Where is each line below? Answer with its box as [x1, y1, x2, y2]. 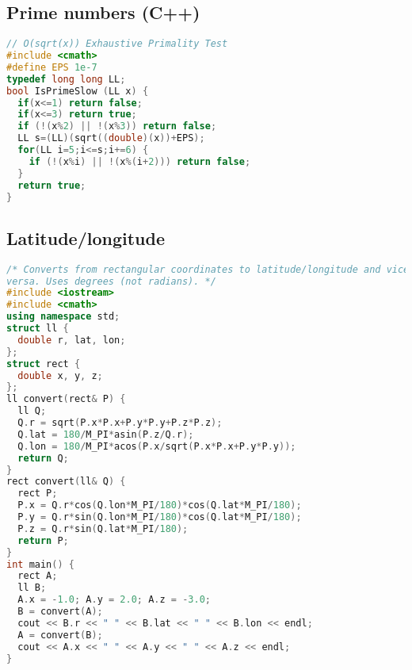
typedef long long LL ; [6, 73, 126, 85]
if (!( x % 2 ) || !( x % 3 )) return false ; [17, 121, 217, 132]
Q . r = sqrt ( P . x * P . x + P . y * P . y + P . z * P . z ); [17, 417, 223, 429]
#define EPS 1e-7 [6, 61, 97, 73]
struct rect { [6, 358, 81, 369]
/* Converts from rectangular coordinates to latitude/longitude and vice [6, 263, 410, 275]
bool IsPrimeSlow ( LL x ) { [6, 85, 149, 97]
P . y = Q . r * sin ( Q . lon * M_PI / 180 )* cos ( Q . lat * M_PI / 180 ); [17, 511, 302, 523]
